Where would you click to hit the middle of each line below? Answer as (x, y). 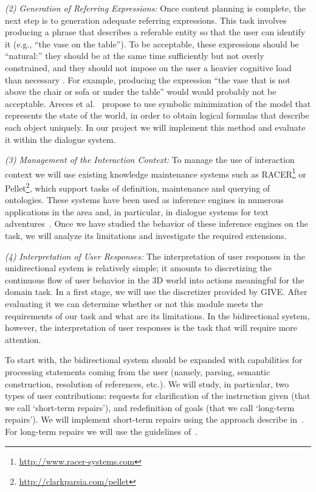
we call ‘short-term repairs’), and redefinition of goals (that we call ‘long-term (150, 407)
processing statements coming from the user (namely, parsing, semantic (138, 371)
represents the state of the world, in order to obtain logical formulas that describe (157, 115)
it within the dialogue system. (60, 139)
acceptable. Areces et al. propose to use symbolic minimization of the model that (158, 103)
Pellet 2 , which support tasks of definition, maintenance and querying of (138, 187)
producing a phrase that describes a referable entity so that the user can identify (155, 32)
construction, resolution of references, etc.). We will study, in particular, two (147, 383)
